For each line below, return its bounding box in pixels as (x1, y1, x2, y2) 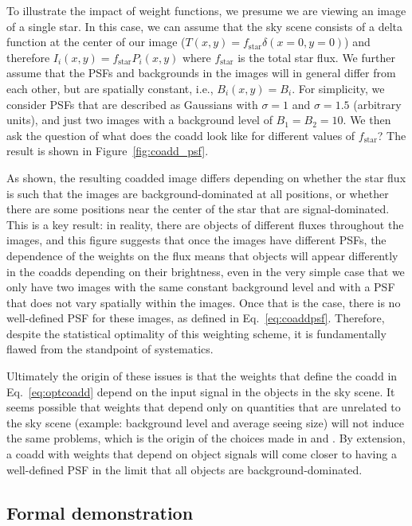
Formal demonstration (6, 500, 194, 524)
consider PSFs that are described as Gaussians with (6, 95, 258, 112)
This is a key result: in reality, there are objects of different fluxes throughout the (6, 216, 404, 232)
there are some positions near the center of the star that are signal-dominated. (6, 201, 390, 217)
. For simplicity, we (292, 80, 385, 96)
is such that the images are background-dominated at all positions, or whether (6, 185, 389, 201)
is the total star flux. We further (237, 49, 395, 65)
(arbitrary (353, 95, 402, 112)
